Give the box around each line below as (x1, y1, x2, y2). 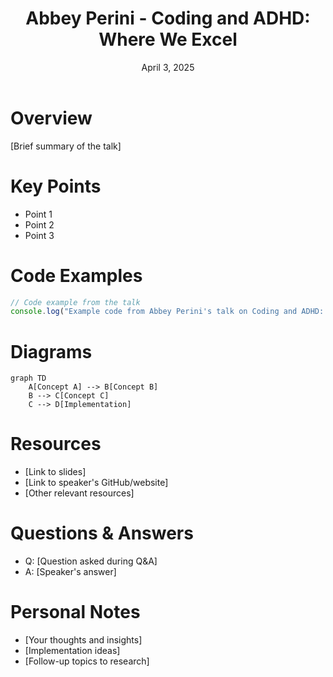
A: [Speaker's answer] (24, 566, 117, 578)
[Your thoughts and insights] (24, 634, 143, 646)
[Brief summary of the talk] (10, 140, 122, 152)
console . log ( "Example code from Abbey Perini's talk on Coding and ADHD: (10, 307, 325, 317)
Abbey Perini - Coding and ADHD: (25, 7, 311, 30)
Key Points (10, 175, 102, 197)
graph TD (10, 373, 47, 384)
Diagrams (10, 340, 93, 363)
